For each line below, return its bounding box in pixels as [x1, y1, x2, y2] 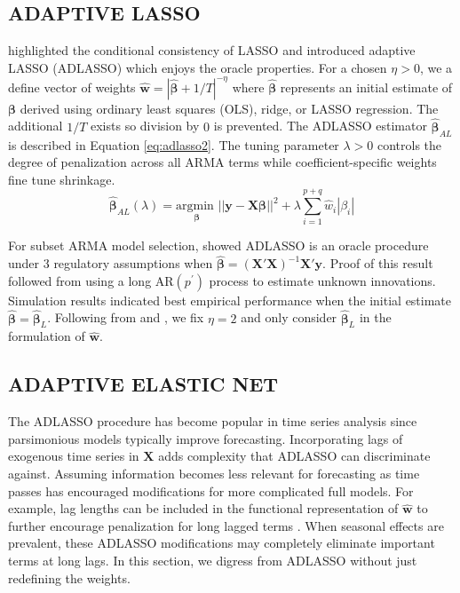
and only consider [241, 308, 337, 327]
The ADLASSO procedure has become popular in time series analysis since [8, 412, 417, 431]
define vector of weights [8, 77, 136, 96]
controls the [377, 135, 442, 154]
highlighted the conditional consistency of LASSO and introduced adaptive [8, 41, 416, 59]
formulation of [8, 327, 85, 345]
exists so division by [90, 116, 200, 135]
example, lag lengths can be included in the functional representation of [8, 499, 399, 518]
